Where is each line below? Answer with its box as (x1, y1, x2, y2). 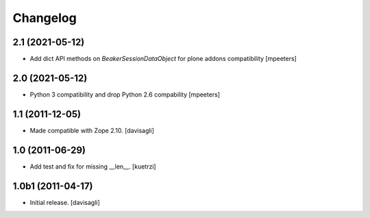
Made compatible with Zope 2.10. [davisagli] (29, 126, 154, 134)
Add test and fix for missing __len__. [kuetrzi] (29, 162, 157, 171)
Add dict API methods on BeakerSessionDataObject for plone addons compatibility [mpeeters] (29, 55, 297, 63)
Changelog (12, 10, 77, 25)
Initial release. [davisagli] (29, 198, 101, 206)
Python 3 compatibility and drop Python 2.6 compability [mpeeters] (29, 90, 221, 99)
